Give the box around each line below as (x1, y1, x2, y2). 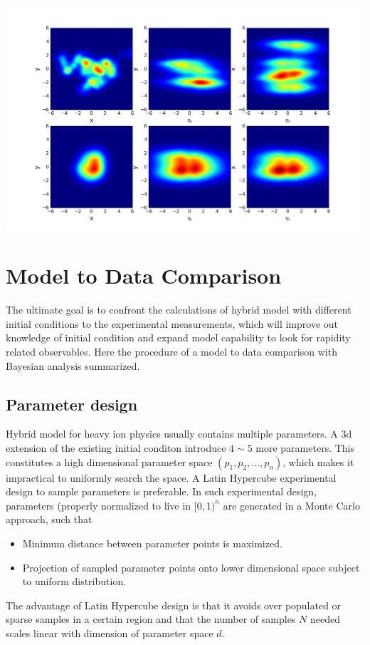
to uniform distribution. (22, 574, 127, 589)
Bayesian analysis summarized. (6, 358, 140, 373)
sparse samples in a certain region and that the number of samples (6, 612, 296, 626)
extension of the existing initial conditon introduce (6, 440, 226, 455)
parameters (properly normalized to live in (6, 497, 191, 512)
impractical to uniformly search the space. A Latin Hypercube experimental (6, 470, 337, 485)
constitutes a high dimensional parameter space (6, 454, 213, 469)
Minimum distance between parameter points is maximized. (22, 535, 282, 550)
